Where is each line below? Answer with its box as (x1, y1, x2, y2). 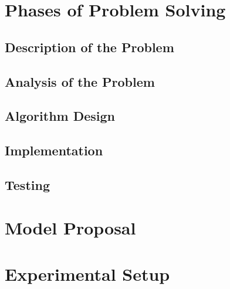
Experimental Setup (5, 261, 170, 285)
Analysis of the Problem (5, 72, 155, 90)
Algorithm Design (5, 107, 116, 125)
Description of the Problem (5, 38, 174, 56)
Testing (5, 175, 50, 193)
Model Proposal (5, 216, 136, 240)
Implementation (5, 141, 103, 159)
